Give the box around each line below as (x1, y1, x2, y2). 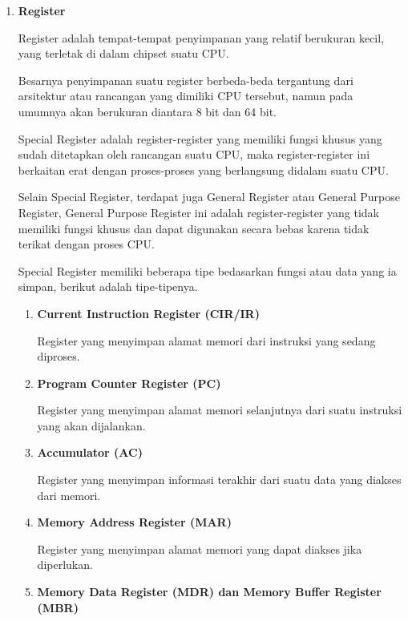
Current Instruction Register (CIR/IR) (37, 304, 260, 321)
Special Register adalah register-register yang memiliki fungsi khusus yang (18, 130, 382, 147)
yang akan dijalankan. (37, 417, 146, 433)
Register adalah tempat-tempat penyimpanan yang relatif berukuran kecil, (18, 29, 385, 46)
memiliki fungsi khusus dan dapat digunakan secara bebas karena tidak (18, 220, 370, 236)
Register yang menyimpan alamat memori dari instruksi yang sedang (37, 332, 376, 349)
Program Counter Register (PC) (37, 374, 221, 391)
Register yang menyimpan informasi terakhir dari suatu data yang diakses (37, 471, 402, 488)
